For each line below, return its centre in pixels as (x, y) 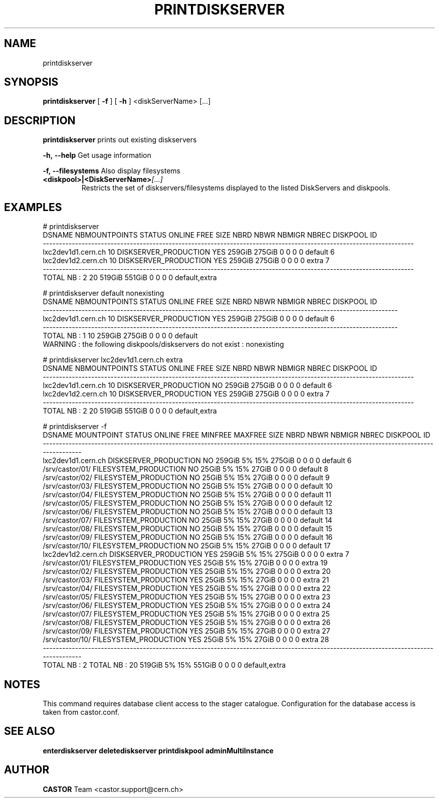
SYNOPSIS (31, 82)
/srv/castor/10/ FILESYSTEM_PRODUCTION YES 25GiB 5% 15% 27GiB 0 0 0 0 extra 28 (186, 640)
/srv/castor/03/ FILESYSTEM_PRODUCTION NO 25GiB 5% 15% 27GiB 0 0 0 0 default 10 (188, 486)
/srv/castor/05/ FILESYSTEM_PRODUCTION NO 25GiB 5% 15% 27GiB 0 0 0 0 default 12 (188, 503)
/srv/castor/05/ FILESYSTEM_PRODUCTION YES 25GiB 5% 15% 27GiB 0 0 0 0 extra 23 (187, 597)
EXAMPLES (33, 207)
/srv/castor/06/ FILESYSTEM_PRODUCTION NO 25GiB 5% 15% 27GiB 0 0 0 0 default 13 (188, 512)
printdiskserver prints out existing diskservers (120, 140)
